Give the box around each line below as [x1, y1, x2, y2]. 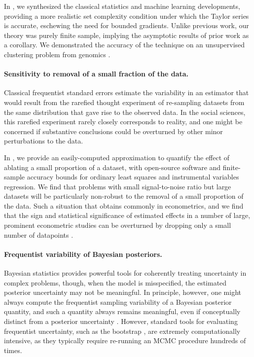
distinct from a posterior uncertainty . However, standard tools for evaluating [4, 316, 238, 326]
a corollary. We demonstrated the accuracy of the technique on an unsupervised [4, 39, 245, 50]
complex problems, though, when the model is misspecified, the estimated [4, 277, 227, 287]
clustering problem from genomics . [4, 49, 110, 59]
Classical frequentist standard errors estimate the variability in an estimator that [4, 87, 249, 98]
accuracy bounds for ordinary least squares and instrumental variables [27, 172, 239, 182]
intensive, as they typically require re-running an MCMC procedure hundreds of [4, 335, 246, 346]
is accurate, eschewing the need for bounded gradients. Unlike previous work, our [4, 20, 249, 31]
